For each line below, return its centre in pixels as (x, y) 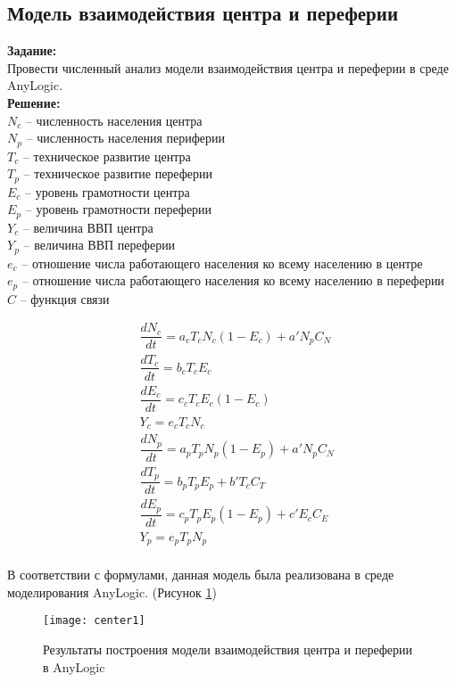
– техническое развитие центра (107, 156)
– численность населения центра (114, 120)
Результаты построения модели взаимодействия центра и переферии (228, 649)
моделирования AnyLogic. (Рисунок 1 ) (112, 592)
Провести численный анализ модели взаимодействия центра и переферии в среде (228, 67)
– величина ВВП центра (88, 227)
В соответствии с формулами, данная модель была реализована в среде (201, 575)
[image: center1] (94, 621)
